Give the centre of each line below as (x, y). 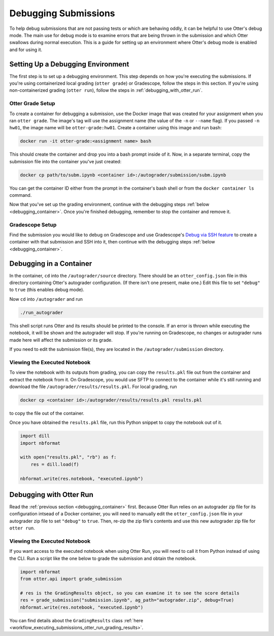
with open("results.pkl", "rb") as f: (68, 457)
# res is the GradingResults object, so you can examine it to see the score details (130, 593)
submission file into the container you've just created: (65, 161)
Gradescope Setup (33, 225)
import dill (35, 436)
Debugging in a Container (51, 263)
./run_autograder (42, 312)
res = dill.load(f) (55, 464)
